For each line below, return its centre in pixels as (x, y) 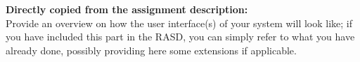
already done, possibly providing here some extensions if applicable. (151, 50)
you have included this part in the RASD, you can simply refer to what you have (180, 37)
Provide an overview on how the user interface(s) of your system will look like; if (179, 23)
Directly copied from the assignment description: (127, 9)
